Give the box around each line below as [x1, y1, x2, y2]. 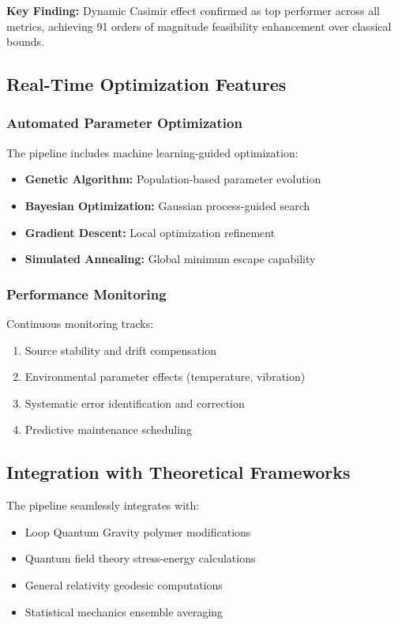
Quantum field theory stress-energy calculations [24, 550, 256, 567]
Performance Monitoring [6, 284, 167, 303]
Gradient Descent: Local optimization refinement [24, 224, 276, 240]
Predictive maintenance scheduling [24, 421, 192, 438]
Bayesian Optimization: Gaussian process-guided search [24, 197, 310, 213]
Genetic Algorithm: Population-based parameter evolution [24, 171, 321, 187]
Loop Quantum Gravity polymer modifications [24, 523, 251, 540]
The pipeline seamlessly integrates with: [6, 497, 200, 514]
